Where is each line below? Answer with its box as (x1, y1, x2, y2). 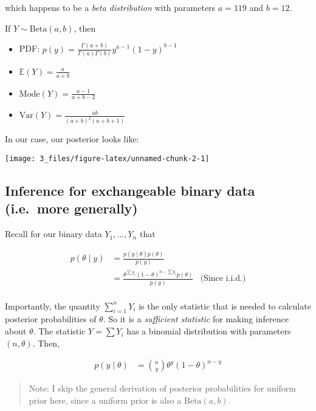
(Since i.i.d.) (200, 274, 246, 283)
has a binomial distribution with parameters (126, 325, 291, 337)
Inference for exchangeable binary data (5, 181, 255, 199)
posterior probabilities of (5, 313, 97, 325)
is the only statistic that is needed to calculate (139, 299, 311, 312)
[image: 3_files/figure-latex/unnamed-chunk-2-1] (5, 154, 210, 163)
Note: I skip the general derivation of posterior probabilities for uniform (29, 382, 297, 395)
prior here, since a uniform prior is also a (29, 393, 182, 406)
